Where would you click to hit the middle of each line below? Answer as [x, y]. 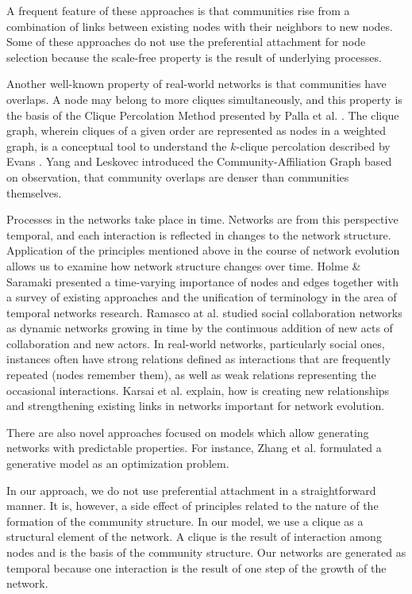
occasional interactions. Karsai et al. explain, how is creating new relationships [198, 390]
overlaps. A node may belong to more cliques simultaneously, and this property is [204, 99]
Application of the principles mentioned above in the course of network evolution [203, 250]
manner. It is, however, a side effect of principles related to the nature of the [193, 506]
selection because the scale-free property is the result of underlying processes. [194, 57]
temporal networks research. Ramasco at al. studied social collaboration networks [204, 312]
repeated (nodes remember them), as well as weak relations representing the [191, 375]
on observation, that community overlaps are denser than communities [178, 176]
